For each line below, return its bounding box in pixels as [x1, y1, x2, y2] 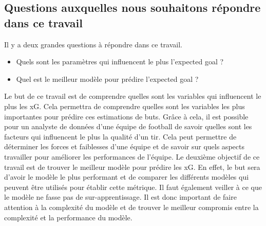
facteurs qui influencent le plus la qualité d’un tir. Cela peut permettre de [4, 131, 237, 142]
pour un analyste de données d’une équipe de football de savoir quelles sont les [4, 121, 252, 132]
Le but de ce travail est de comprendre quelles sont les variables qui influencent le [4, 91, 261, 101]
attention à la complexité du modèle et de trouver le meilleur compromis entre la [4, 201, 259, 212]
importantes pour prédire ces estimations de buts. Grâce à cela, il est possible [4, 111, 249, 121]
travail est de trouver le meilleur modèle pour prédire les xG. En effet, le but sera [4, 161, 260, 172]
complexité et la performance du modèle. [4, 212, 132, 222]
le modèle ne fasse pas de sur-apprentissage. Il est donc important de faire [4, 192, 237, 202]
